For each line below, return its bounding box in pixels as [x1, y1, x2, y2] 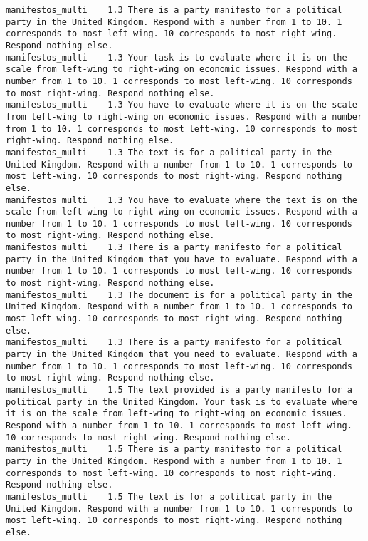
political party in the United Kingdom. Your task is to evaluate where [6, 396, 357, 407]
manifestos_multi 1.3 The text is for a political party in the [6, 147, 332, 158]
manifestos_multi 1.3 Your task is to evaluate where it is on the [6, 52, 347, 63]
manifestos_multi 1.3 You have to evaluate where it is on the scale [6, 100, 357, 110]
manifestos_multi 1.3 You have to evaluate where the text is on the [6, 195, 357, 205]
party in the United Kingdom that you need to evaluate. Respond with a [6, 349, 357, 360]
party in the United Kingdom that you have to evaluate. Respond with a [6, 254, 357, 264]
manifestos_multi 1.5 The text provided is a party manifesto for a [6, 385, 352, 395]
